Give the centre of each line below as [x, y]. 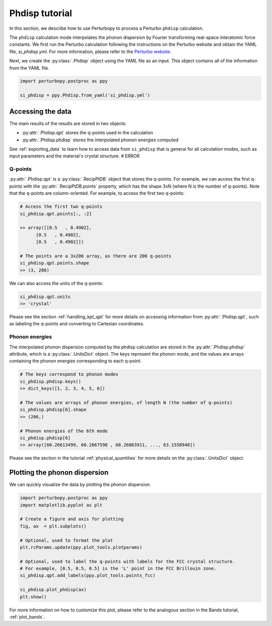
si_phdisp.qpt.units [45, 297]
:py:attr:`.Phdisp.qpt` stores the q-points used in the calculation [88, 133]
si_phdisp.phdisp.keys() [51, 381]
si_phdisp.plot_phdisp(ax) [53, 590]
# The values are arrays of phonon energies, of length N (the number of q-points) [126, 403]
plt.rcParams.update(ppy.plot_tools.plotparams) [81, 547]
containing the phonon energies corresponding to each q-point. [76, 361]
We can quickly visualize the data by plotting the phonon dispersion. [80, 485]
